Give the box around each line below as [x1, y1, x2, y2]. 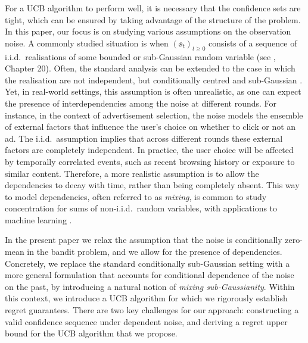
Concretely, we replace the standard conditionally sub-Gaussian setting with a [5, 257, 290, 269]
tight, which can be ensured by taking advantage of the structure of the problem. [5, 13, 301, 26]
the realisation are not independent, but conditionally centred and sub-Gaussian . [5, 73, 303, 86]
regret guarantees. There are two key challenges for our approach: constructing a [5, 304, 299, 316]
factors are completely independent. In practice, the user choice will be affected [5, 144, 294, 156]
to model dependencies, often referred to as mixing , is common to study [5, 190, 267, 202]
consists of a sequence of [208, 36, 297, 49]
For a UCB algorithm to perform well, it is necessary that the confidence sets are [5, 2, 301, 14]
